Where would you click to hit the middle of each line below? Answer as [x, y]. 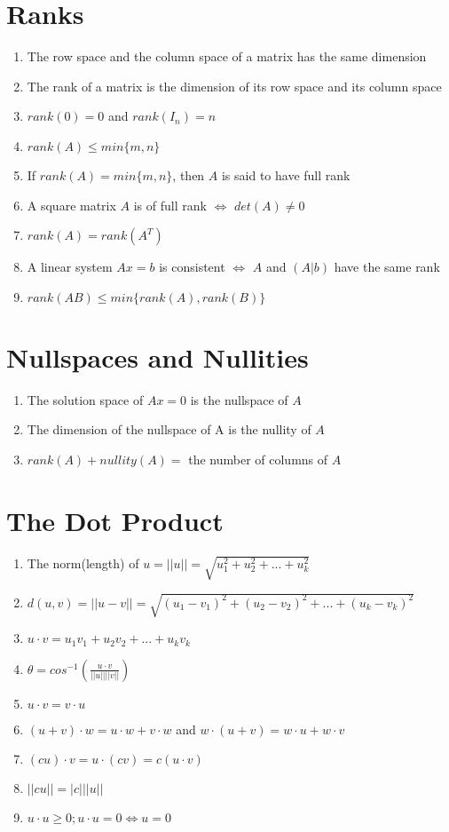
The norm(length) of [83, 563]
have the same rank [387, 267]
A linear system [70, 267]
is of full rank [170, 205]
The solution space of [85, 399]
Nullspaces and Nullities [158, 357]
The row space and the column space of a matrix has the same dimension [227, 56]
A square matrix [71, 205]
